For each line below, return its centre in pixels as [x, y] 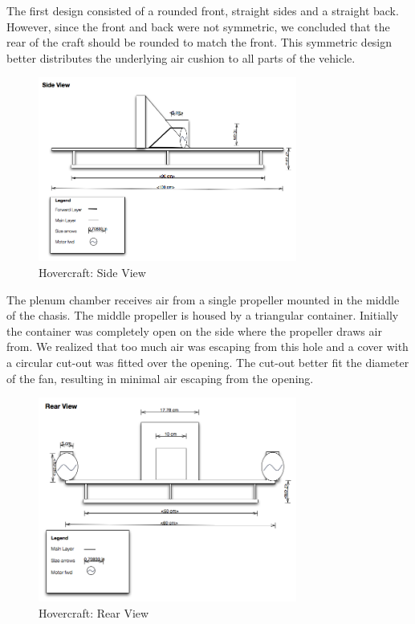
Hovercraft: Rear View [94, 613]
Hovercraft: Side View [92, 272]
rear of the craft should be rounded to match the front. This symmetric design [199, 42]
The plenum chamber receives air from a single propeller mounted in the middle [203, 299]
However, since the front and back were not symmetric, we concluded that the [198, 26]
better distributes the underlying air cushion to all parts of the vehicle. [181, 57]
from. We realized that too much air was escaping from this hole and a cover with [207, 347]
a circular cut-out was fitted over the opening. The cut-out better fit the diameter [208, 362]
